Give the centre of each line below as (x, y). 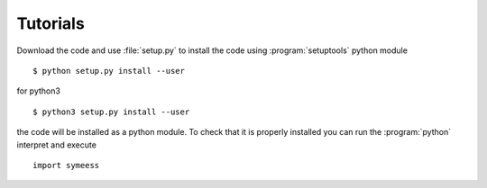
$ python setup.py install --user (109, 71)
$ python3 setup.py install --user (111, 112)
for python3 (38, 91)
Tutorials (51, 23)
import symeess (66, 165)
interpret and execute (56, 145)
